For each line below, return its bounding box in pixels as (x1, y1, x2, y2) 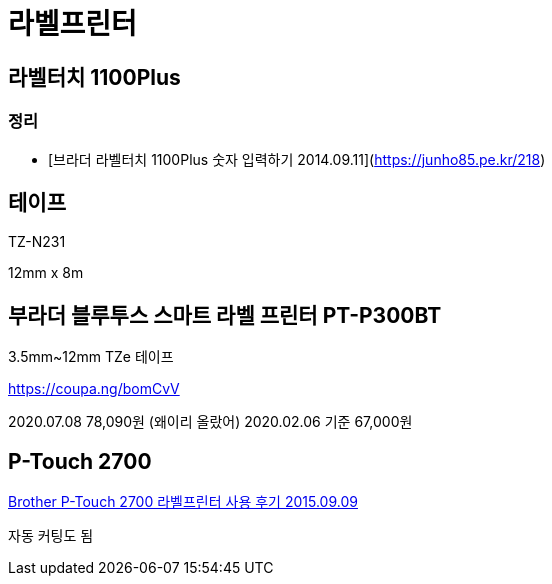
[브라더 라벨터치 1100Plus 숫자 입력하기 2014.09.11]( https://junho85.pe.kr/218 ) (48, 150, 546, 168)
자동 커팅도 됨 (8, 527, 94, 545)
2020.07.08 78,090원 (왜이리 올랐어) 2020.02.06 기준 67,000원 (8, 413, 413, 431)
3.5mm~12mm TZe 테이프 (8, 348, 174, 366)
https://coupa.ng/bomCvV (8, 380, 180, 398)
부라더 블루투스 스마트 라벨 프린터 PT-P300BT (8, 302, 442, 328)
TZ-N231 (8, 233, 66, 251)
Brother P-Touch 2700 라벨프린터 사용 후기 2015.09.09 (8, 493, 358, 511)
